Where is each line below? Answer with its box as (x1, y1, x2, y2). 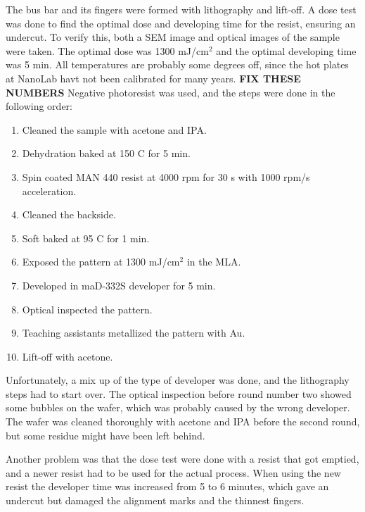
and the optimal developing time (216, 43, 357, 58)
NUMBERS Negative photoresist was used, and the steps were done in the (6, 85, 335, 99)
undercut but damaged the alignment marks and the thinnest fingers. (6, 493, 305, 508)
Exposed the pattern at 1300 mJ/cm (22, 254, 180, 269)
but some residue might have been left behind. (6, 427, 205, 442)
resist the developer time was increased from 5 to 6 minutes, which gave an (6, 479, 329, 494)
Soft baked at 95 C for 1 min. (22, 230, 150, 245)
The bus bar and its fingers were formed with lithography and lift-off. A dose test (6, 2, 357, 16)
